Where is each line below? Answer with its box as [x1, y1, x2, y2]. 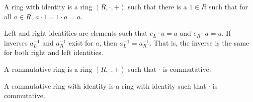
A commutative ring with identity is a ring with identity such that [4, 80, 206, 91]
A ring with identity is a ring [4, 1, 92, 11]
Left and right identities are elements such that [4, 28, 148, 38]
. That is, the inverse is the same [149, 37, 250, 48]
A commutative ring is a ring [4, 63, 92, 74]
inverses [4, 37, 28, 48]
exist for [68, 37, 93, 48]
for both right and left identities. [4, 47, 103, 57]
